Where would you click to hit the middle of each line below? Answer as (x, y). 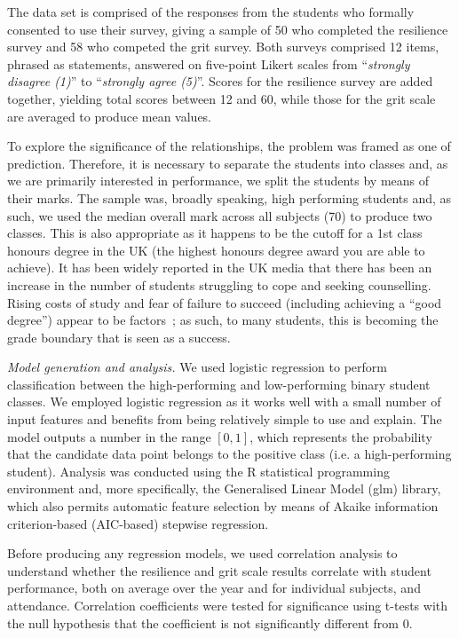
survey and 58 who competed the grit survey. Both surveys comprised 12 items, (223, 47)
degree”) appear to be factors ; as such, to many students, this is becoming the (223, 320)
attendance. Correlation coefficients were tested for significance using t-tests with (228, 605)
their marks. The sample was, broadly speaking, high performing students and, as (229, 197)
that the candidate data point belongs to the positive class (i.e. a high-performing (229, 454)
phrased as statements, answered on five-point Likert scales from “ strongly (209, 63)
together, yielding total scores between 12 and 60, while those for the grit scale (222, 98)
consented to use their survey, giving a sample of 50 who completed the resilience (228, 29)
